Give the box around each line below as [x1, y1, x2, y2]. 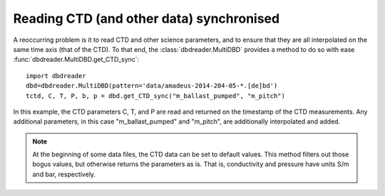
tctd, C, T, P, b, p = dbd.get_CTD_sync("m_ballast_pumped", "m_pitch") [26, 92, 285, 99]
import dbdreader [26, 72, 86, 80]
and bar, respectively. [32, 170, 96, 178]
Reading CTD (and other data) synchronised [13, 11, 280, 26]
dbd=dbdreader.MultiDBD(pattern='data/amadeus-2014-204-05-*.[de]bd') [26, 82, 278, 90]
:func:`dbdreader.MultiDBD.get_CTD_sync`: [13, 55, 140, 64]
